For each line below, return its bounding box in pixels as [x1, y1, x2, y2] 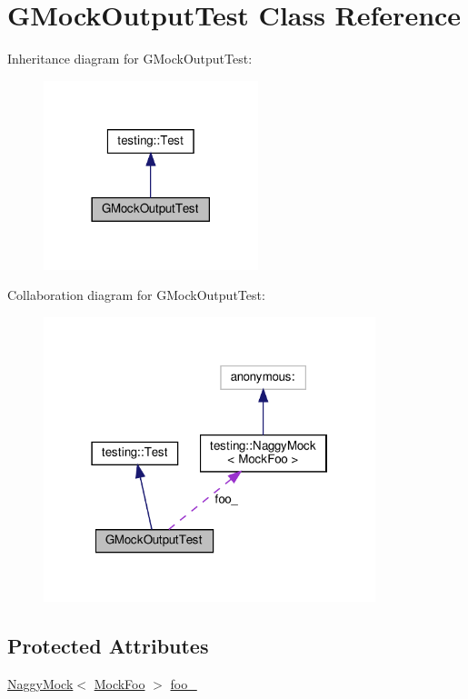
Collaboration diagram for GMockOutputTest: [7, 285, 265, 305]
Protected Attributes [7, 632, 209, 660]
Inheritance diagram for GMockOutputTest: [7, 49, 253, 68]
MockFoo [94, 674, 145, 694]
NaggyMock [7, 674, 74, 694]
